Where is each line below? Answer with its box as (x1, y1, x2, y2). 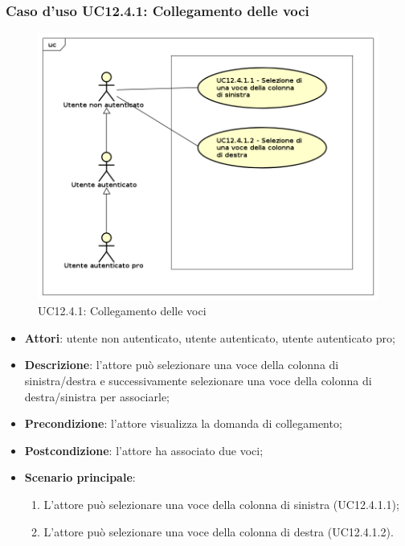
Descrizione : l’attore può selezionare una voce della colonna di (24, 356, 339, 373)
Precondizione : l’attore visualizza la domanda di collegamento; (24, 415, 342, 432)
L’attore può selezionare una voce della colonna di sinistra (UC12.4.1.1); (43, 496, 399, 513)
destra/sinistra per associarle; (24, 388, 170, 404)
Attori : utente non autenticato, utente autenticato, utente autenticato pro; (24, 329, 395, 346)
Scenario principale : (24, 469, 136, 486)
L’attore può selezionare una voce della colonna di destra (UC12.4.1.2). (43, 523, 394, 540)
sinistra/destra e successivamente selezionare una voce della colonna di (24, 372, 372, 389)
